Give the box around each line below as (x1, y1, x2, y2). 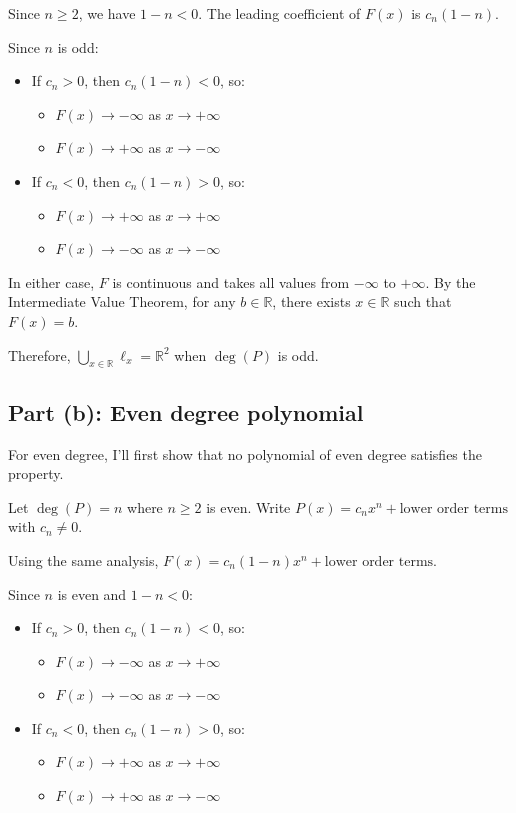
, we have (78, 3, 136, 23)
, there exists (272, 291, 351, 312)
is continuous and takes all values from (112, 271, 350, 292)
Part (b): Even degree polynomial (8, 396, 364, 427)
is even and (57, 583, 127, 604)
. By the (425, 271, 476, 292)
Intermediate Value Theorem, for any (8, 291, 236, 312)
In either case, (8, 271, 95, 292)
